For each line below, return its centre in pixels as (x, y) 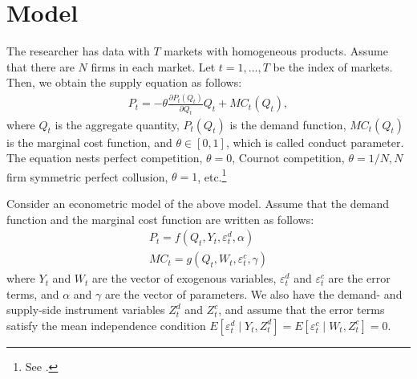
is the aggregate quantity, (117, 124)
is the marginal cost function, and (89, 142)
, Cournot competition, (288, 158)
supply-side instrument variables (86, 310)
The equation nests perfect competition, (105, 158)
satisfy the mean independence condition (106, 325)
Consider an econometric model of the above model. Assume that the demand (198, 203)
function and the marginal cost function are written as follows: (160, 219)
